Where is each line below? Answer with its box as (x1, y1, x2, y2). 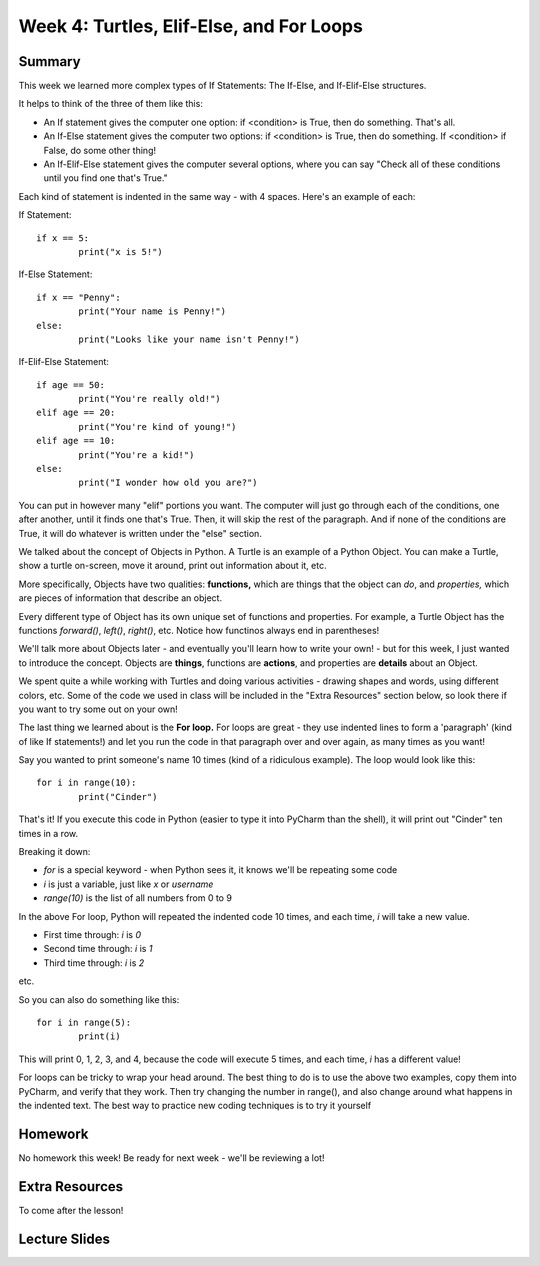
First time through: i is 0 (43, 928, 142, 940)
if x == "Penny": (36, 291, 121, 303)
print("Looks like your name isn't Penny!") (78, 333, 300, 345)
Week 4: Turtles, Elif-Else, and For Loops (18, 15, 364, 37)
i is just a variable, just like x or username (43, 878, 214, 890)
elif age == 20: (36, 407, 116, 419)
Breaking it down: (18, 846, 91, 858)
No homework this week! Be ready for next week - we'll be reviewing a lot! (18, 1151, 325, 1164)
